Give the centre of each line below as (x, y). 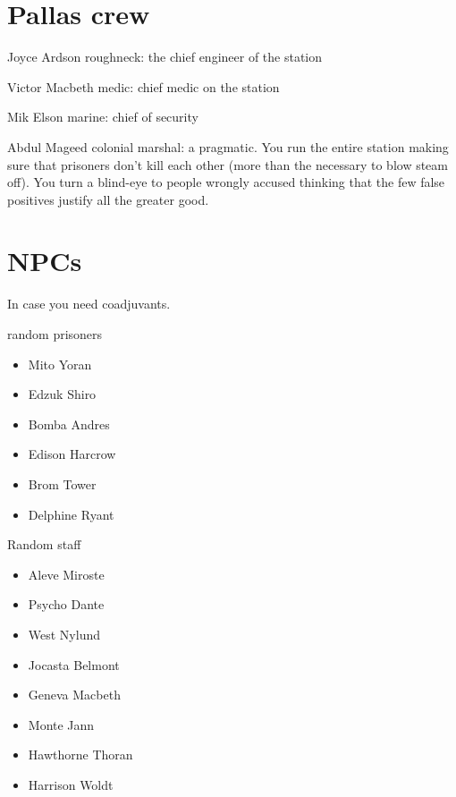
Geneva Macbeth (74, 695)
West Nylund (64, 634)
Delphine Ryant (71, 514)
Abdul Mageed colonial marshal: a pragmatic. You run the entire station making (228, 146)
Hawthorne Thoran (80, 755)
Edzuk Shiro (62, 394)
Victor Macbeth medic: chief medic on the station (144, 86)
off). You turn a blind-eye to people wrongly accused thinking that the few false (226, 182)
